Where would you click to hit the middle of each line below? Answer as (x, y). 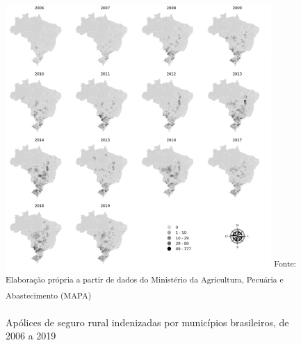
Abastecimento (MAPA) (49, 295)
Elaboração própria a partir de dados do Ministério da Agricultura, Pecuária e (145, 279)
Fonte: (285, 263)
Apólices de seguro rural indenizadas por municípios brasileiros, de (147, 322)
